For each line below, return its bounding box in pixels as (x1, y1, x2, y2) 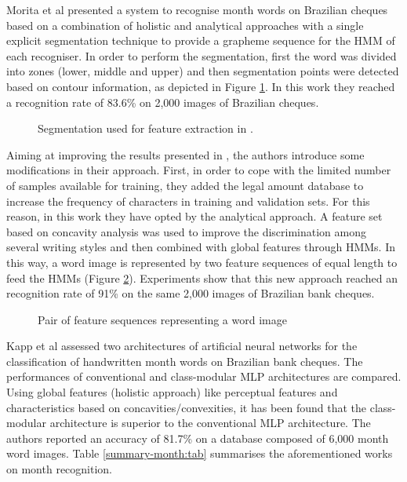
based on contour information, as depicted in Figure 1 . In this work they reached (6, 78, 395, 94)
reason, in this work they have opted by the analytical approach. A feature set (6, 208, 383, 225)
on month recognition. (6, 461, 113, 477)
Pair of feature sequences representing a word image (38, 311, 287, 327)
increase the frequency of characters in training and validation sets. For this (6, 192, 370, 209)
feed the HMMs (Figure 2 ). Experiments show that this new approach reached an (6, 269, 398, 286)
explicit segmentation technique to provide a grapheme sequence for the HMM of (6, 32, 395, 49)
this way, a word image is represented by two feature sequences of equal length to (6, 254, 398, 270)
